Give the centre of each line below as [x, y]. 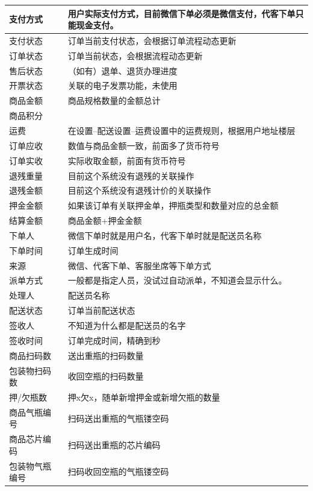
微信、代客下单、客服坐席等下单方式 [139, 265]
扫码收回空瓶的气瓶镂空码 [118, 471]
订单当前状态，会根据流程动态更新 [135, 55]
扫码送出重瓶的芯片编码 [114, 445]
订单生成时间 [93, 250]
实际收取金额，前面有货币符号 [127, 160]
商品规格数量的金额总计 [114, 100]
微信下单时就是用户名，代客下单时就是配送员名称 [165, 235]
